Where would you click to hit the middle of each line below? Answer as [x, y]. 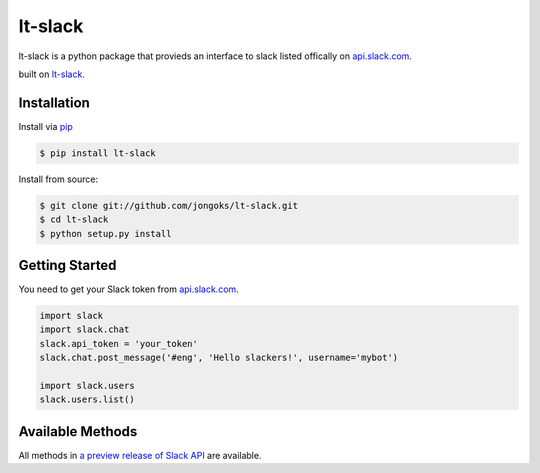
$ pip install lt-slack [98, 153]
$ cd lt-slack [74, 219]
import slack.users [87, 386]
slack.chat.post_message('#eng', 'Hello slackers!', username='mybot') [219, 358]
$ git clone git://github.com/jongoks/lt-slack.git [169, 205]
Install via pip [46, 126]
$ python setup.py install [105, 233]
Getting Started [67, 265]
